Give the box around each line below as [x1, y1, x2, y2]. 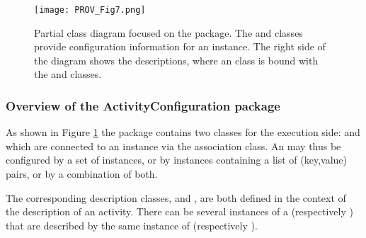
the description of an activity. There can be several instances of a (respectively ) [6, 204, 353, 219]
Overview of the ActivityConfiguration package [6, 96, 280, 114]
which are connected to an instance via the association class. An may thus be [6, 138, 341, 153]
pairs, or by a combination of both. [6, 166, 158, 181]
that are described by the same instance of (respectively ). [6, 217, 258, 232]
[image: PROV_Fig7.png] [34, 5, 146, 15]
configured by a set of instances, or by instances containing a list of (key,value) [6, 152, 347, 167]
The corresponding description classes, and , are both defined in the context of [6, 190, 346, 205]
